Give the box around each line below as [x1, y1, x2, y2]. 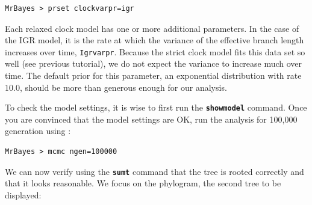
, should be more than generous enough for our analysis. [19, 81, 227, 93]
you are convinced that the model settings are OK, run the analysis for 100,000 [5, 112, 298, 125]
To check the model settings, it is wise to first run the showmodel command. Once [5, 101, 307, 114]
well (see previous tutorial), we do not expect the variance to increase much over [5, 57, 302, 70]
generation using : [5, 124, 71, 137]
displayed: [5, 188, 42, 201]
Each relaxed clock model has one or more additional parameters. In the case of [5, 22, 299, 34]
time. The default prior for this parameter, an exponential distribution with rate [5, 69, 302, 82]
